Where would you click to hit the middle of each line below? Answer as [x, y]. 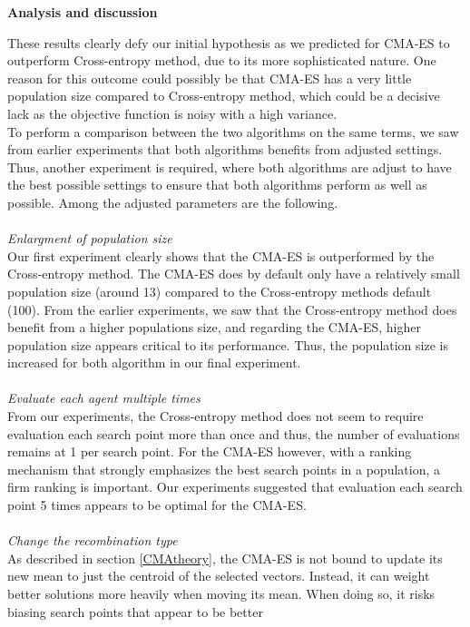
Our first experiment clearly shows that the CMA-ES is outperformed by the [221, 255]
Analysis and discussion [83, 12]
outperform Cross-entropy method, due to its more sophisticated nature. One [222, 60]
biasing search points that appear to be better [135, 611]
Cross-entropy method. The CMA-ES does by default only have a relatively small [234, 274]
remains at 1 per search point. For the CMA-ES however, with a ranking [210, 451]
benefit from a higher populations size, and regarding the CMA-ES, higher [214, 327]
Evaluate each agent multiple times [104, 398]
